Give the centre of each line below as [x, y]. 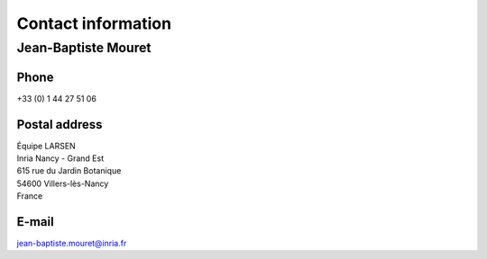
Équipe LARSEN [46, 146]
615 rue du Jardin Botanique [69, 171]
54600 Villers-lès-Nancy [63, 183]
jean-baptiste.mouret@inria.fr [72, 244]
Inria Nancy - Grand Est [60, 158]
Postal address [60, 125]
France [30, 196]
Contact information [94, 23]
